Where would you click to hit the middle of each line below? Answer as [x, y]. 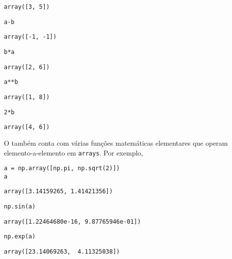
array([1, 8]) [27, 97]
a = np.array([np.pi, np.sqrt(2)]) [62, 168]
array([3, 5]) [27, 7]
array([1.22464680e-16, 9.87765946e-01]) [73, 221]
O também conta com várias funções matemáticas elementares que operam [116, 142]
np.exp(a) [20, 237]
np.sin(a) [20, 207]
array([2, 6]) [27, 67]
